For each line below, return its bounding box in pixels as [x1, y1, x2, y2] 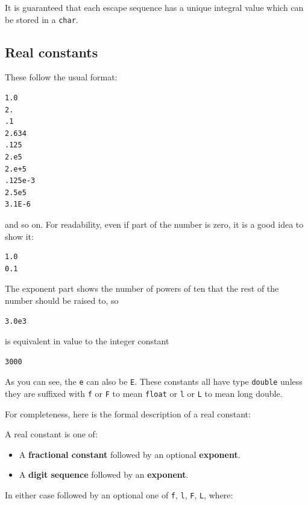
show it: [5, 230, 34, 242]
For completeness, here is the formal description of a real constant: [5, 407, 251, 420]
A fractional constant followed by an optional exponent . [19, 448, 240, 460]
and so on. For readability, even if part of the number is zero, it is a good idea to [5, 217, 304, 230]
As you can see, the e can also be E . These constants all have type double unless [5, 375, 303, 388]
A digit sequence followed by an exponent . [19, 468, 189, 481]
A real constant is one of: [5, 428, 98, 440]
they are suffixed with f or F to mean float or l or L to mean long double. [5, 387, 283, 399]
